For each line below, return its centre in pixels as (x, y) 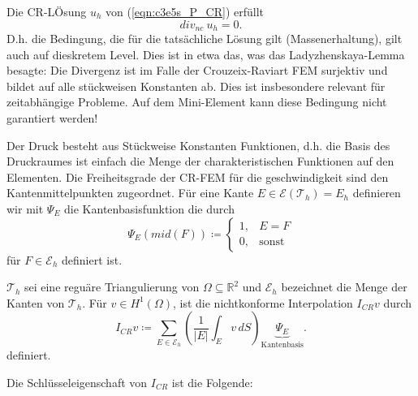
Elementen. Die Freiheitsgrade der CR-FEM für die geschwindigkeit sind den (198, 176)
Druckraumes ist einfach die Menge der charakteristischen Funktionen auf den (200, 161)
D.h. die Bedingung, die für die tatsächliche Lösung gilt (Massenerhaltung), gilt (205, 39)
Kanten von (36, 302)
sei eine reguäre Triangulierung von (112, 287)
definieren (377, 193)
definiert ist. (92, 259)
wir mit (25, 208)
